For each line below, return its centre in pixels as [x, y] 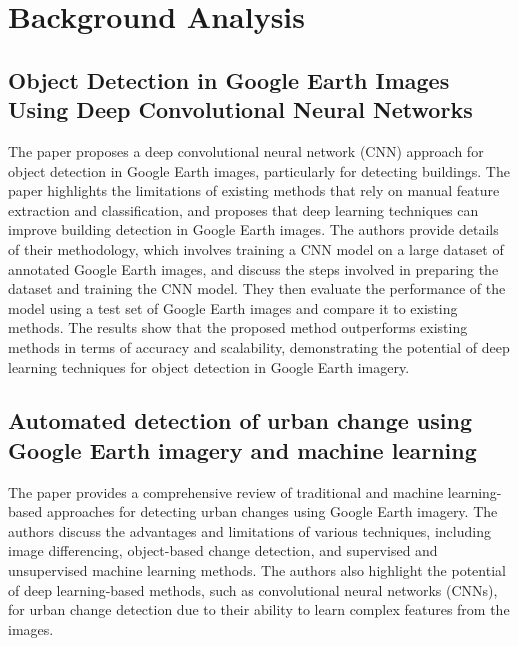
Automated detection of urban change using [240, 420]
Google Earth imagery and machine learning [242, 449]
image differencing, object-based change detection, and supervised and [223, 550]
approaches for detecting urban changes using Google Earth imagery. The [272, 511]
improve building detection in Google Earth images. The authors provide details [253, 229]
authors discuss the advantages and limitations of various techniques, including [249, 530]
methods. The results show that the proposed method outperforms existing [238, 327]
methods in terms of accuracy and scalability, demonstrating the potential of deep [259, 346]
